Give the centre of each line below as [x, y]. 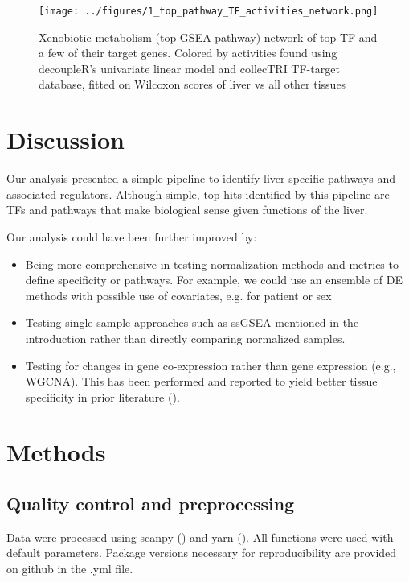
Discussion [65, 140]
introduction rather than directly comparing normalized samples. [185, 338]
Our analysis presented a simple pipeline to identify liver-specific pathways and [201, 178]
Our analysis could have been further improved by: [132, 236]
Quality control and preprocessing [151, 504]
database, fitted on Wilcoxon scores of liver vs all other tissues [192, 84]
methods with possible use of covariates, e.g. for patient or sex [178, 295]
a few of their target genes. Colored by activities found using [188, 53]
